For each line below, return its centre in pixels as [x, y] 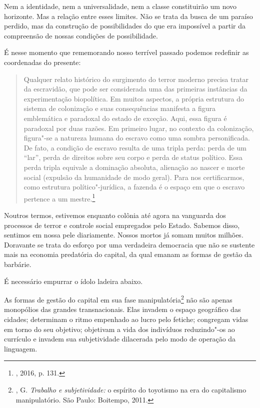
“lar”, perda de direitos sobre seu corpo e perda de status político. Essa [133, 157]
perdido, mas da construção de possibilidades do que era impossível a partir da [125, 26]
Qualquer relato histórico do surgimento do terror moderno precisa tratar [136, 79]
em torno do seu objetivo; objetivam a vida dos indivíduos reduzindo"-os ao [119, 329]
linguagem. [21, 348]
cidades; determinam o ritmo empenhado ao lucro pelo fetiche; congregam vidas [126, 319]
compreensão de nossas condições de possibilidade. [81, 35]
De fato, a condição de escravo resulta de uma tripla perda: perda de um [135, 147]
